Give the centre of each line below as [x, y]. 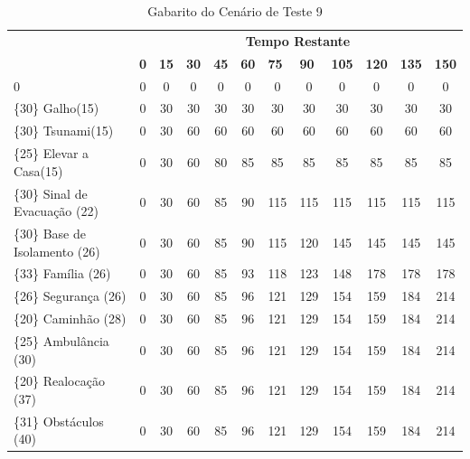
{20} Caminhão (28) [70, 318]
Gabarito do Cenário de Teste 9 [235, 11]
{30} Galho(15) [56, 108]
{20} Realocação [59, 381]
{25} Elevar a [52, 153]
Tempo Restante [298, 40]
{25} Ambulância [61, 340]
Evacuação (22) [56, 211]
